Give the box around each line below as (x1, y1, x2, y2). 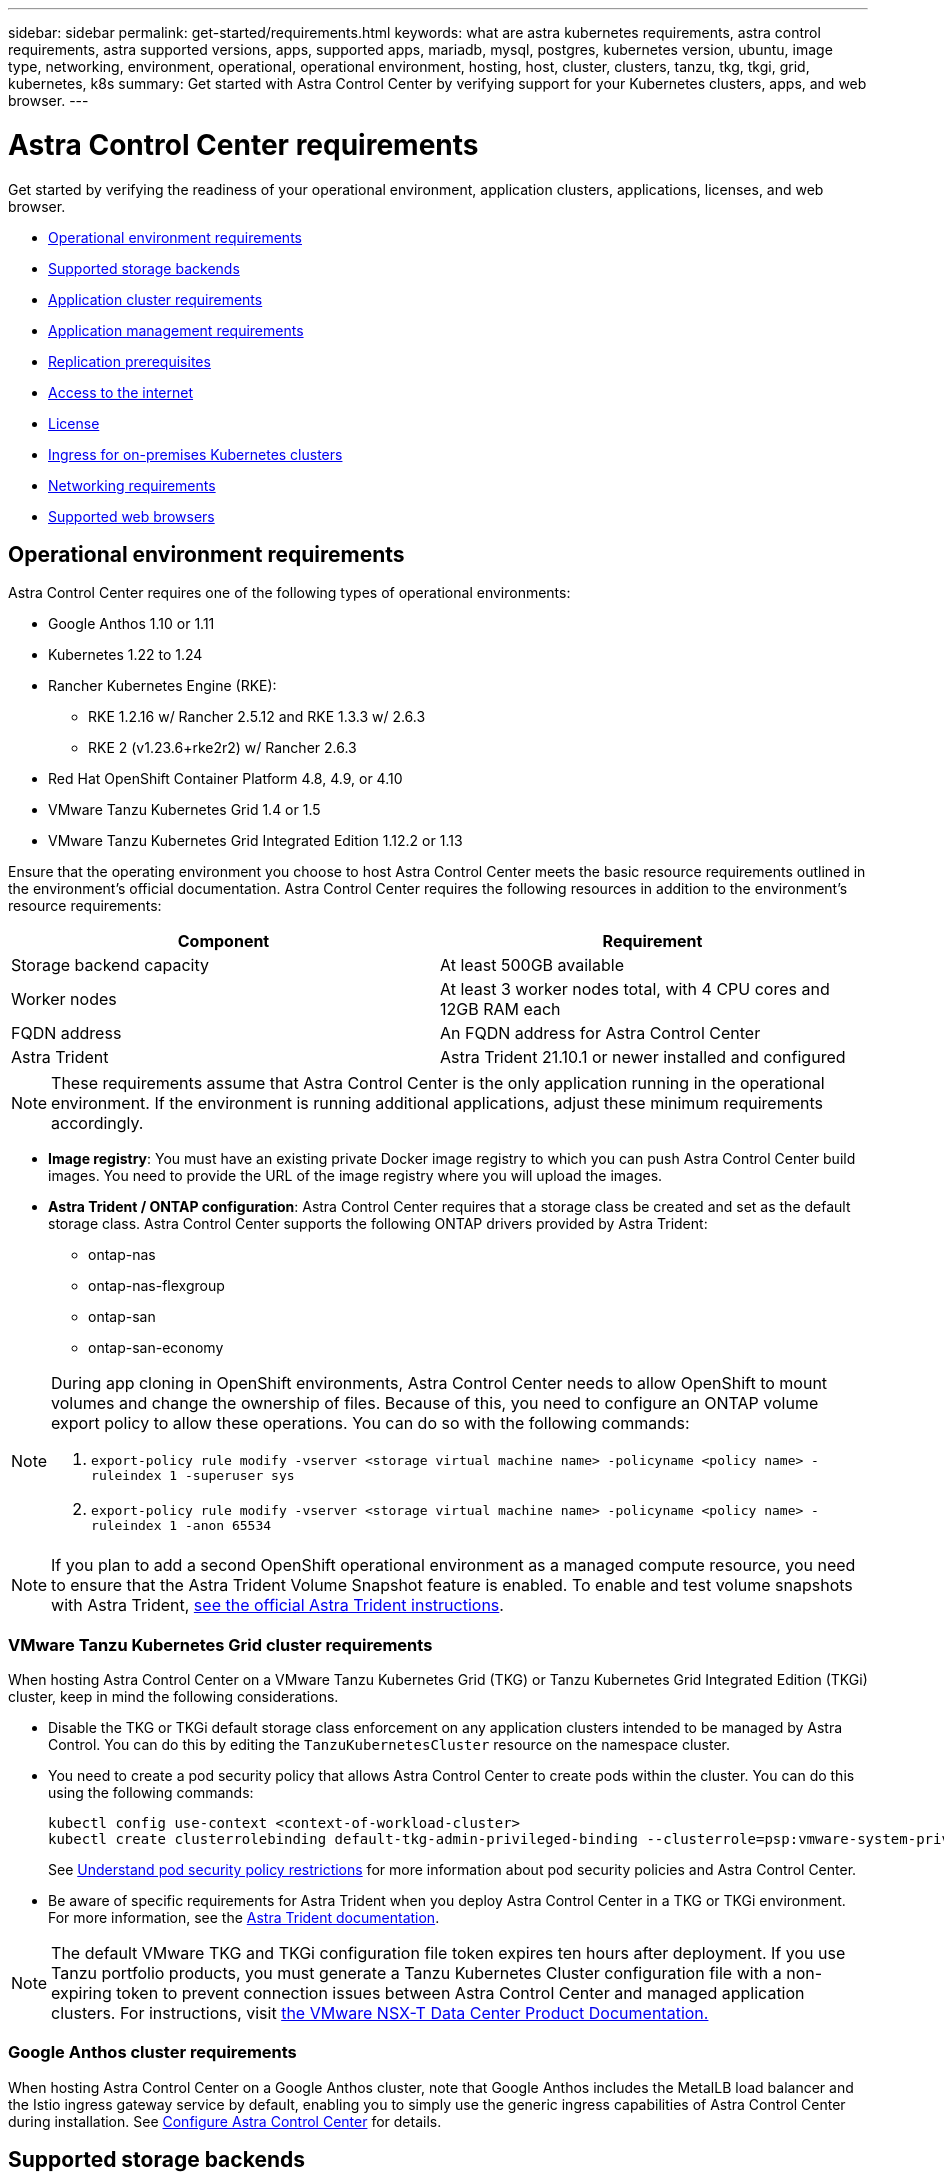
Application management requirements (48, 321, 304, 339)
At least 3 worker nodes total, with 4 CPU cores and (440, 979, 830, 1000)
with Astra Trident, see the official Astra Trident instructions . (51, 1595, 504, 1616)
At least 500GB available (440, 955, 624, 976)
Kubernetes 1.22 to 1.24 (48, 646, 203, 664)
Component (177, 931, 270, 952)
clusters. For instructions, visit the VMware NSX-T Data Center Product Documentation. (51, 2003, 709, 2024)
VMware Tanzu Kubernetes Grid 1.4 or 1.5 (48, 801, 321, 819)
